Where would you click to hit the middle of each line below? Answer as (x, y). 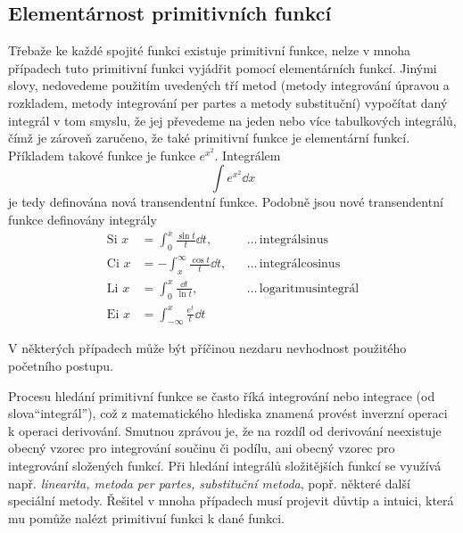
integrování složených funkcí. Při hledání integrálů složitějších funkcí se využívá (225, 465)
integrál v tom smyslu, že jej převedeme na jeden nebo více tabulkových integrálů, (232, 120)
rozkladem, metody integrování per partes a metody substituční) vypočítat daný (228, 102)
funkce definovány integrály (83, 219)
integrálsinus (294, 240)
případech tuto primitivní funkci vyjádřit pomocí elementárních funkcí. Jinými (223, 67)
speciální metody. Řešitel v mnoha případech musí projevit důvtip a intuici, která (231, 500)
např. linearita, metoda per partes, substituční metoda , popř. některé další (209, 483)
